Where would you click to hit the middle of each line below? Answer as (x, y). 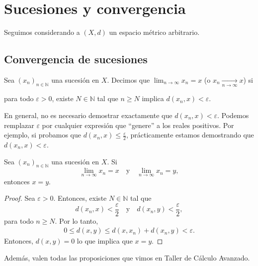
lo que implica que (105, 241)
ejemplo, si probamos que (43, 135)
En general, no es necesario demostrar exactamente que (88, 115)
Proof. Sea (20, 198)
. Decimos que (129, 79)
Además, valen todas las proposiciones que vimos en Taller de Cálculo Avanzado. (127, 258)
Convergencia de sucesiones (76, 59)
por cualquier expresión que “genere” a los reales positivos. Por (138, 125)
